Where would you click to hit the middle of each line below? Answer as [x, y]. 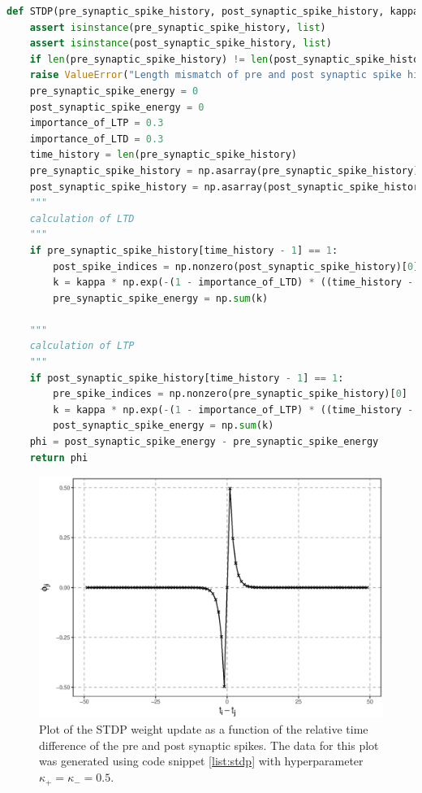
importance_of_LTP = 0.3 [97, 123]
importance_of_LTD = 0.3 [97, 139]
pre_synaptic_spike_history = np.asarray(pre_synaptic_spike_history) [224, 170]
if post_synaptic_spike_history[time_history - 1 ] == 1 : [187, 378]
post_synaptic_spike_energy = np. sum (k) [164, 426]
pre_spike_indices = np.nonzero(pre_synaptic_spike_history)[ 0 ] [230, 394]
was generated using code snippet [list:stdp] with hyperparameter [201, 761]
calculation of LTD [82, 218]
